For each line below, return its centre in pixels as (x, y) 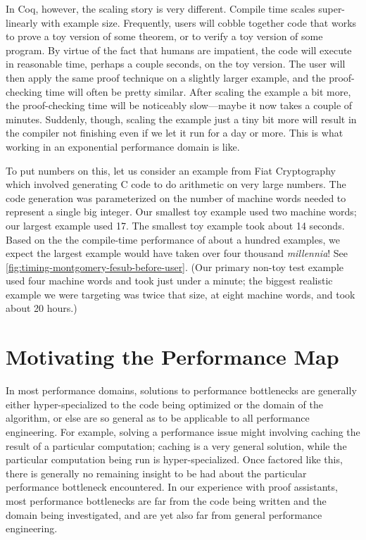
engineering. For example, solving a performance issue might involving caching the (183, 431)
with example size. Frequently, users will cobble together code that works (199, 22)
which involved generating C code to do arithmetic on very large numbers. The (176, 184)
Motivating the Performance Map (172, 357)
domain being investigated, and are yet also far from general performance (164, 514)
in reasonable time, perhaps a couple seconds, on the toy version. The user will (176, 64)
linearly (22, 22)
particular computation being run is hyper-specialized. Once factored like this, (174, 459)
